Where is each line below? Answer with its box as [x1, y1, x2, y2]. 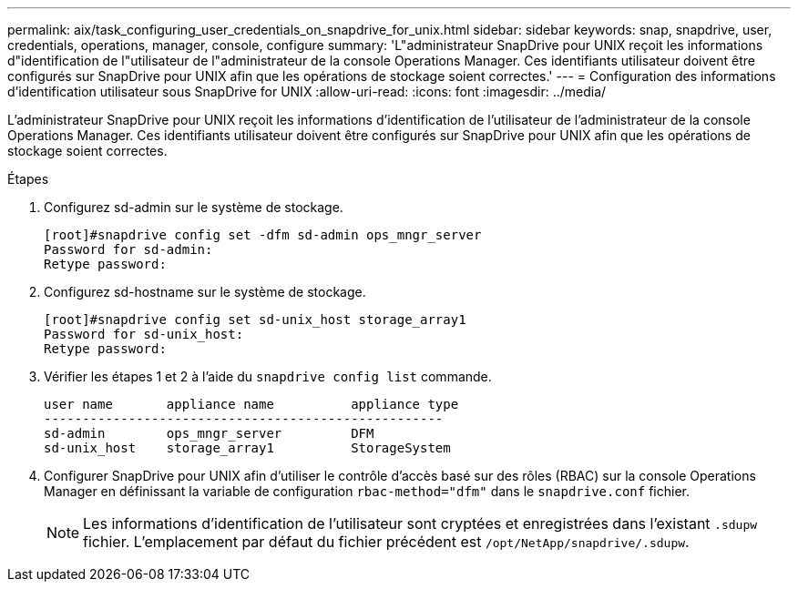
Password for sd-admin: [44, 242, 213, 257]
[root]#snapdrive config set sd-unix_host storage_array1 [44, 312, 466, 327]
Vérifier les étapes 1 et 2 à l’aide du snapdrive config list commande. [44, 369, 492, 384]
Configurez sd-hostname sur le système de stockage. [44, 284, 366, 300]
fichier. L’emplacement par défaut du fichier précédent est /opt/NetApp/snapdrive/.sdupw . [83, 533, 690, 551]
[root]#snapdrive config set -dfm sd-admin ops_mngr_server [44, 228, 482, 242]
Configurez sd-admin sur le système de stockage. [44, 199, 343, 215]
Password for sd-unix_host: [44, 327, 244, 341]
